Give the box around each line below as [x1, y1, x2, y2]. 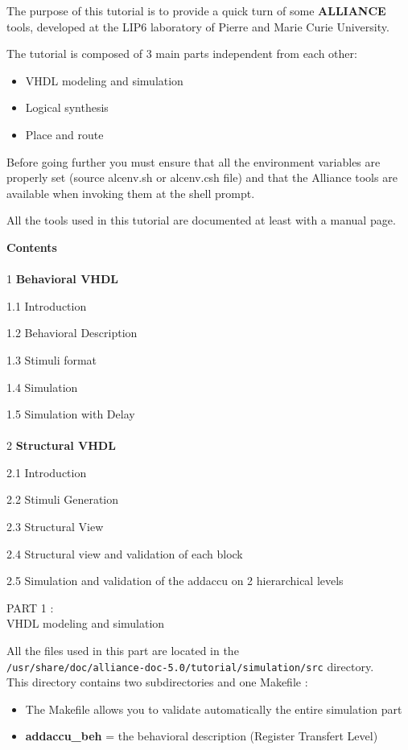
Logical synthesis [25, 99, 109, 116]
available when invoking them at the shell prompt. [6, 184, 255, 201]
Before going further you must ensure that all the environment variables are [6, 153, 381, 170]
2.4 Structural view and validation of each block [6, 545, 243, 562]
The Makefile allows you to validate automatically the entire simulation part [25, 700, 402, 717]
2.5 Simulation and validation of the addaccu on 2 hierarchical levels [6, 572, 344, 589]
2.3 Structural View [6, 518, 104, 535]
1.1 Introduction [6, 297, 87, 314]
